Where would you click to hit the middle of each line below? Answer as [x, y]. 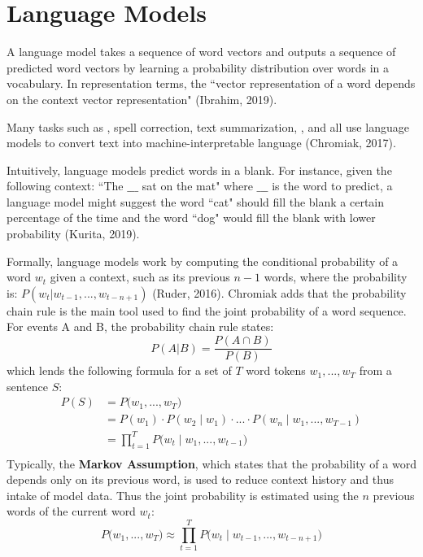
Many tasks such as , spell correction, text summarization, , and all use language [208, 126]
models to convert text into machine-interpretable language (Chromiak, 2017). [201, 143]
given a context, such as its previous [140, 277]
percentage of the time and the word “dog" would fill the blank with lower [191, 218]
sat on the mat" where [197, 186]
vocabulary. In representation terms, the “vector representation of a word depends [211, 83]
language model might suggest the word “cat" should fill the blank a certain [196, 201]
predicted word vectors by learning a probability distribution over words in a [198, 67]
